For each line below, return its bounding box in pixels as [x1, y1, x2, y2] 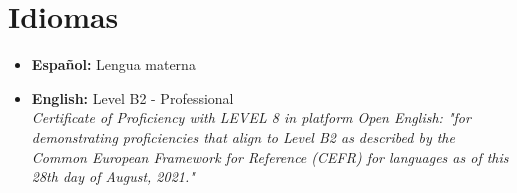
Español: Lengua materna [31, 54, 196, 75]
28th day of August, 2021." [31, 166, 195, 187]
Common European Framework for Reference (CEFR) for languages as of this [31, 146, 509, 167]
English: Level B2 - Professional [31, 87, 234, 108]
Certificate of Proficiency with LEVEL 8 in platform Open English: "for [31, 107, 471, 128]
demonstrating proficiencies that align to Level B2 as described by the [31, 126, 455, 147]
